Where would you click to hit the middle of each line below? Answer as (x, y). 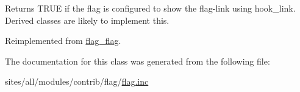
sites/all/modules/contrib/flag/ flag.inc (77, 81)
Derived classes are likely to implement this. (87, 20)
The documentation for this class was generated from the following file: (137, 61)
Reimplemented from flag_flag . (63, 41)
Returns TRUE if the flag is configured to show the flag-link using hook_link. (150, 8)
